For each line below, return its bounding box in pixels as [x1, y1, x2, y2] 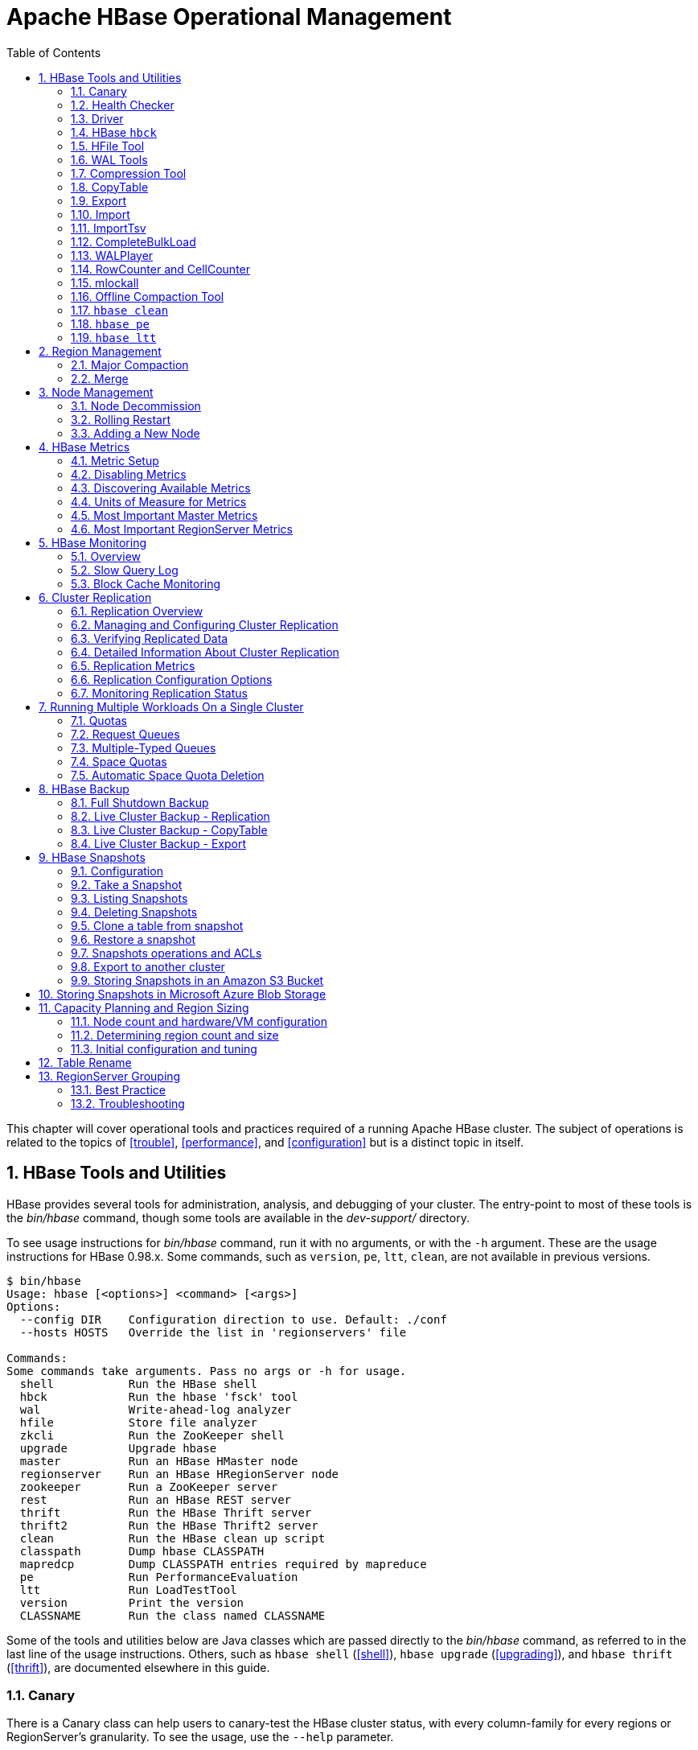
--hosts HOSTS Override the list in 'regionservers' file [19, 1325, 407, 1339]
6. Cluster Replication [39, 590, 152, 604]
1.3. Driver [71, 111, 124, 126]
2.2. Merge [71, 371, 129, 385]
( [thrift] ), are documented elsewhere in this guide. [6, 1660, 270, 1674]
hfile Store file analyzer [19, 1415, 257, 1429]
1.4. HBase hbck [71, 125, 157, 139]
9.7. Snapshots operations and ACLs [71, 945, 262, 960]
